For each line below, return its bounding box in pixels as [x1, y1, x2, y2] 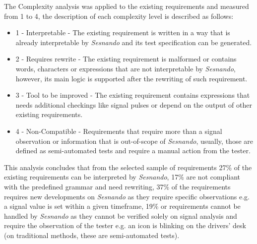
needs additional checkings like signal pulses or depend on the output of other [15, 99, 252, 110]
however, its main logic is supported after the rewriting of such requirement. [15, 73, 248, 83]
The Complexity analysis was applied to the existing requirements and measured [4, 1, 249, 11]
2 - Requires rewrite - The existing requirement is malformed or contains [15, 54, 237, 64]
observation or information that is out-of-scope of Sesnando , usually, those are [15, 135, 253, 146]
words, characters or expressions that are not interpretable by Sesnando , [15, 63, 236, 73]
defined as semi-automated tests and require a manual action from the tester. [15, 145, 251, 156]
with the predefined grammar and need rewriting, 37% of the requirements [4, 181, 231, 191]
